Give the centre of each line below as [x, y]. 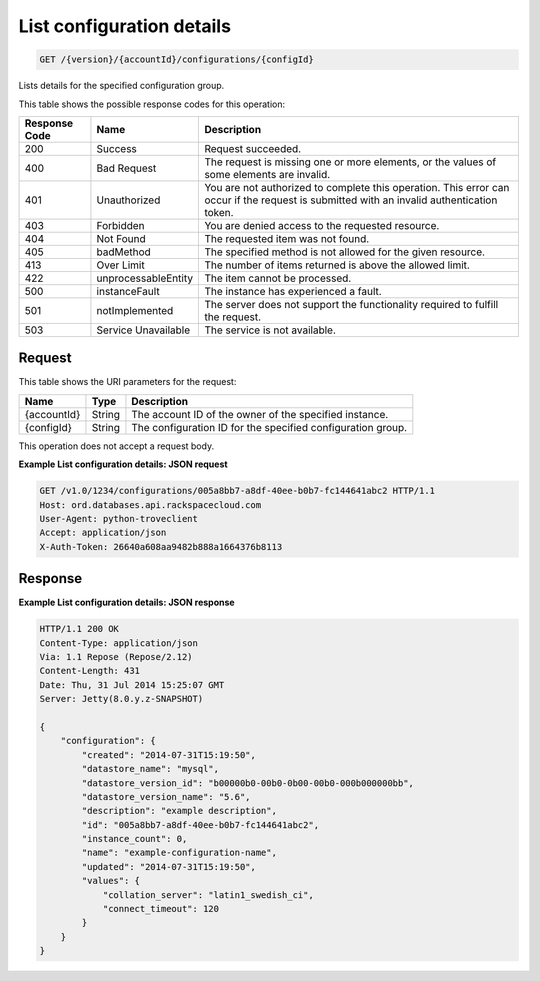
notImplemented [135, 310]
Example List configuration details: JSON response [126, 602]
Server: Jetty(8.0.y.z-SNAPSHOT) [121, 699]
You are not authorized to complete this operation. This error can [357, 187]
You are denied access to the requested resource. [322, 225]
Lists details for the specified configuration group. [121, 86]
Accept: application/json [103, 533]
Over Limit [120, 265]
